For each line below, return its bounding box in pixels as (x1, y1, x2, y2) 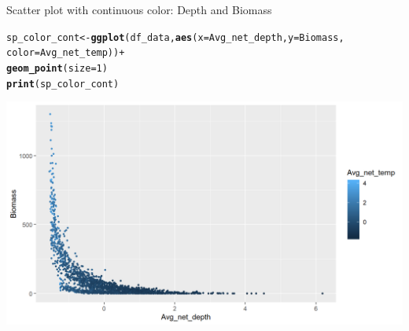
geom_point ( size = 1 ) (6, 62, 108, 74)
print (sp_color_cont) (6, 78, 120, 90)
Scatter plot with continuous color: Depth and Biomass (6, 2, 272, 17)
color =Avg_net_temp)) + (6, 47, 125, 59)
